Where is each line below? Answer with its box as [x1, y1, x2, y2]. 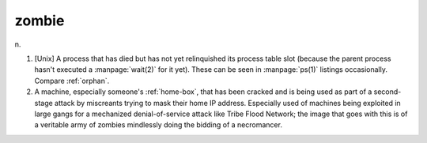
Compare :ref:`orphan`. [34, 76, 110, 85]
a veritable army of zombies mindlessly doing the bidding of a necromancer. [34, 120, 282, 130]
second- [373, 87, 402, 96]
